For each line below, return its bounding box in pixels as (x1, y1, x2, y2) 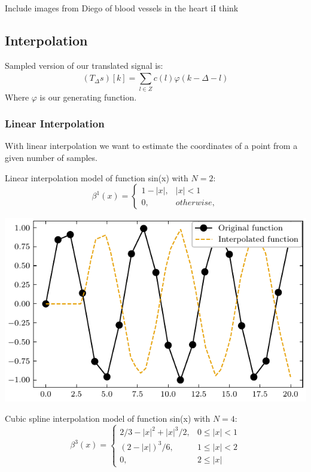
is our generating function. (39, 90, 137, 103)
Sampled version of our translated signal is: (5, 59, 163, 71)
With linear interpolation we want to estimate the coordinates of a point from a (5, 139, 298, 152)
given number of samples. (5, 151, 97, 163)
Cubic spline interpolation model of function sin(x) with (5, 412, 211, 425)
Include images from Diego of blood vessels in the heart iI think (5, 2, 239, 14)
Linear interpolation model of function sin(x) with (5, 171, 188, 184)
